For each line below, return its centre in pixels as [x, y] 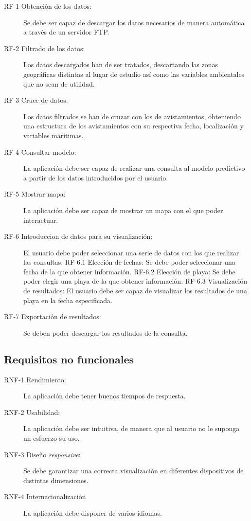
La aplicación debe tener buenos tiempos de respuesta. [105, 396]
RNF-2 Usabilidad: [32, 412]
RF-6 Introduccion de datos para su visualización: [78, 236]
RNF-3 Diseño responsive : [42, 454]
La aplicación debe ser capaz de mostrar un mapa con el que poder [123, 210]
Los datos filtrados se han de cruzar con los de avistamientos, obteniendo [132, 116]
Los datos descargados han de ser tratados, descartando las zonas [121, 64]
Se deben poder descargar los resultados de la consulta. [106, 332]
